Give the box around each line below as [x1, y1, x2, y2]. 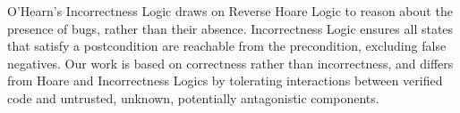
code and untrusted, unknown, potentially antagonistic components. [7, 88, 379, 107]
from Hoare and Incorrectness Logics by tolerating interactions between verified [7, 71, 443, 90]
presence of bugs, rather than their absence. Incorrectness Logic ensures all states [7, 19, 454, 37]
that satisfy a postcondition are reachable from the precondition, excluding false [7, 36, 447, 55]
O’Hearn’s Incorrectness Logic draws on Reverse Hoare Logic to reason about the [7, 2, 453, 20]
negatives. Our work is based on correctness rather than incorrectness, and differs [7, 53, 454, 72]
